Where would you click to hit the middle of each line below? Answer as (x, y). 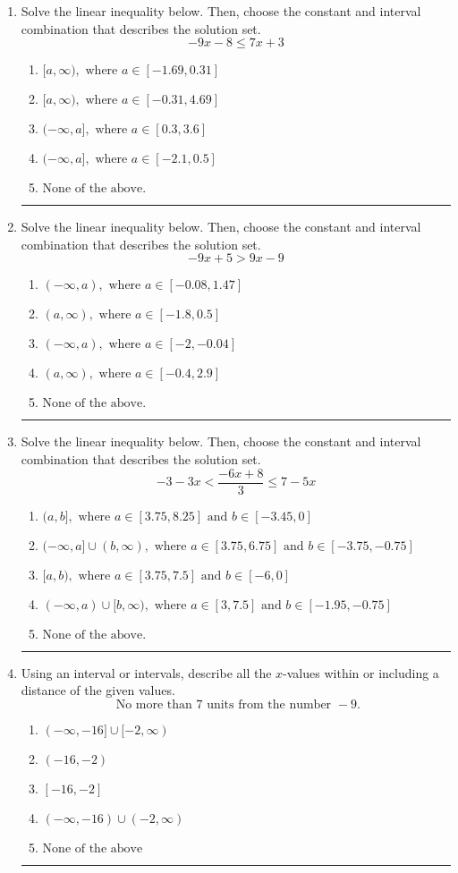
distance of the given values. (98, 690)
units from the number (269, 704)
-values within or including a (361, 672)
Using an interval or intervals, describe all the (146, 672)
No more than (154, 704)
